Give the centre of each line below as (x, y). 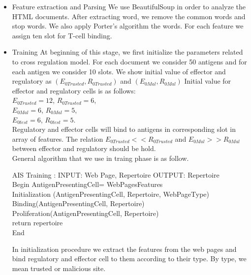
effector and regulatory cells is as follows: (74, 90)
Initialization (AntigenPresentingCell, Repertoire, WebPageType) (110, 194)
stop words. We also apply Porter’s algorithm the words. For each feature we (128, 26)
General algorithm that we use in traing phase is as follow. (100, 158)
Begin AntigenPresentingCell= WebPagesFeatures (87, 184)
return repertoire (37, 223)
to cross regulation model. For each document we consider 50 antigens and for (129, 61)
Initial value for (208, 81)
